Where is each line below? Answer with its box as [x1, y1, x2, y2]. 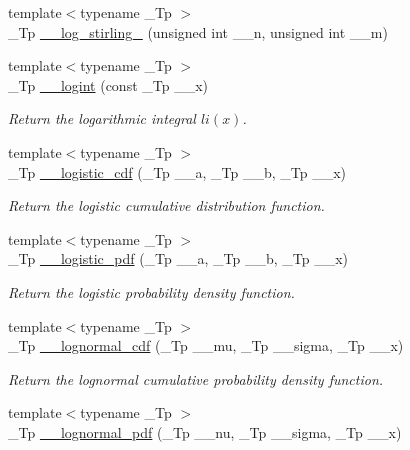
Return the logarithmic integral [8, 108, 196, 129]
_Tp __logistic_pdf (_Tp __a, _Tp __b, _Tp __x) [8, 248, 349, 269]
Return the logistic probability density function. [8, 281, 295, 302]
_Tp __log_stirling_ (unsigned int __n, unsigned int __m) [8, 21, 388, 42]
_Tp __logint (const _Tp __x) [8, 74, 208, 95]
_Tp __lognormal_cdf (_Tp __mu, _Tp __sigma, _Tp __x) [8, 335, 404, 356]
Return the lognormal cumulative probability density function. [8, 368, 384, 389]
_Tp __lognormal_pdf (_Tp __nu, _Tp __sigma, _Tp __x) [8, 421, 402, 442]
